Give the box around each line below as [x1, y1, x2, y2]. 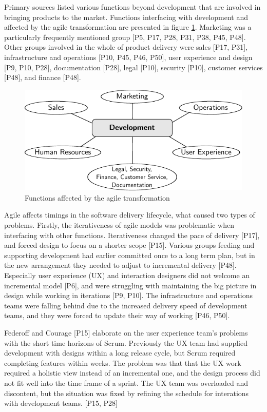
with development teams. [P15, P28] [4, 398, 118, 408]
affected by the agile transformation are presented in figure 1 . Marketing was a [4, 22, 252, 32]
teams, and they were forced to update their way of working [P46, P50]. [4, 310, 230, 321]
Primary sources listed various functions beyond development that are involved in [4, 2, 261, 12]
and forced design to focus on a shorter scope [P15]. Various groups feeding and [4, 240, 255, 250]
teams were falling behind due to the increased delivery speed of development [4, 300, 247, 310]
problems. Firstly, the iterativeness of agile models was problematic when [4, 220, 235, 230]
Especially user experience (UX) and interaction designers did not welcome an [4, 269, 250, 280]
